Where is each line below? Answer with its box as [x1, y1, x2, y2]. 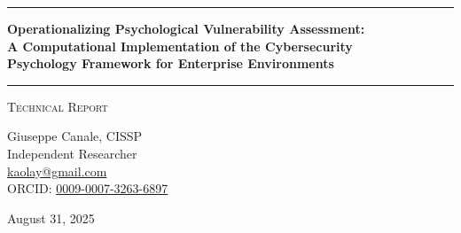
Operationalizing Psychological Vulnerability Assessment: [7, 19, 365, 37]
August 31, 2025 [7, 208, 95, 227]
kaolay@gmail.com [7, 161, 107, 180]
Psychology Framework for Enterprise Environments [7, 54, 334, 73]
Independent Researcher [7, 144, 137, 162]
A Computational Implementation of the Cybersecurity [7, 36, 353, 55]
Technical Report [7, 97, 108, 115]
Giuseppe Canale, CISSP [7, 127, 143, 145]
